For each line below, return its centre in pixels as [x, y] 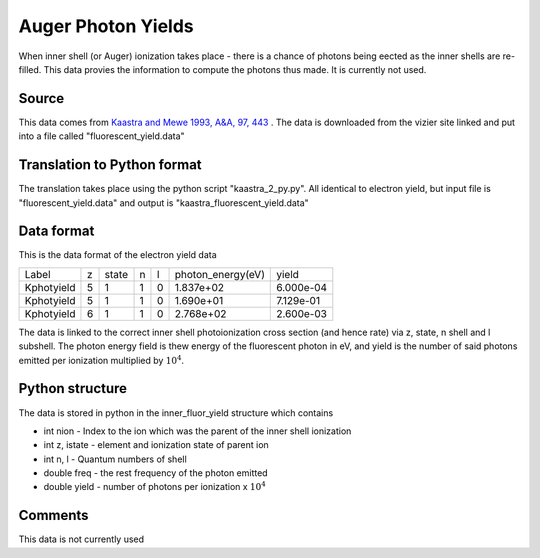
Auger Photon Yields [106, 26]
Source [41, 98]
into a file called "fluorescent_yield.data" [101, 136]
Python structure [73, 388]
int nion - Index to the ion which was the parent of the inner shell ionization [197, 431]
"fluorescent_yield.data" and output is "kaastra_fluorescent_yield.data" [163, 202]
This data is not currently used [81, 539]
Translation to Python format [110, 165]
